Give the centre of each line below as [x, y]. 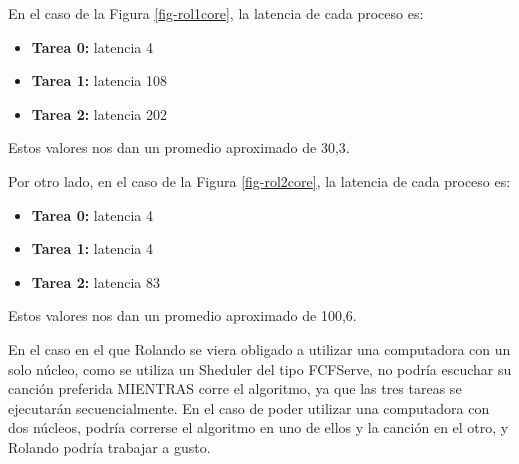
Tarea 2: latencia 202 [99, 113]
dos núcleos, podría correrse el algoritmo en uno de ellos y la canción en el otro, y [258, 427]
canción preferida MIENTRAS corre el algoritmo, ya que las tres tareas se [235, 388]
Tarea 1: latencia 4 [92, 248]
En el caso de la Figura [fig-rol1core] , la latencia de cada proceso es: [216, 13]
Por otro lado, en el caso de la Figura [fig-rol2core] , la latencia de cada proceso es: [259, 180]
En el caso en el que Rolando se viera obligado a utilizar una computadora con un [259, 348]
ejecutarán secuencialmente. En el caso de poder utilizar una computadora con [249, 407]
